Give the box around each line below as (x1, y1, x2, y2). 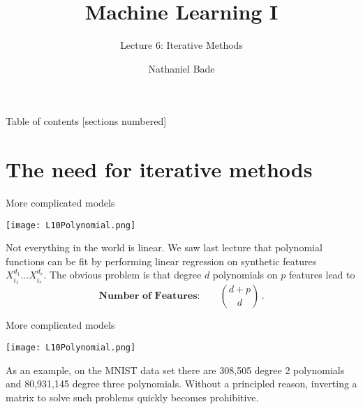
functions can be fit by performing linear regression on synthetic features (6, 253, 317, 268)
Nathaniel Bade (148, 61, 215, 75)
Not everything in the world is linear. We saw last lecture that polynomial (6, 240, 323, 255)
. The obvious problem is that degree (43, 267, 202, 282)
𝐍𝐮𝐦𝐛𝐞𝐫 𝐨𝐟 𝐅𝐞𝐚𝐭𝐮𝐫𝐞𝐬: (98, 291, 200, 302)
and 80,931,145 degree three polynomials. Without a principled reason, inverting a (6, 376, 357, 391)
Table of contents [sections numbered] (6, 114, 167, 128)
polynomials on (212, 267, 278, 282)
